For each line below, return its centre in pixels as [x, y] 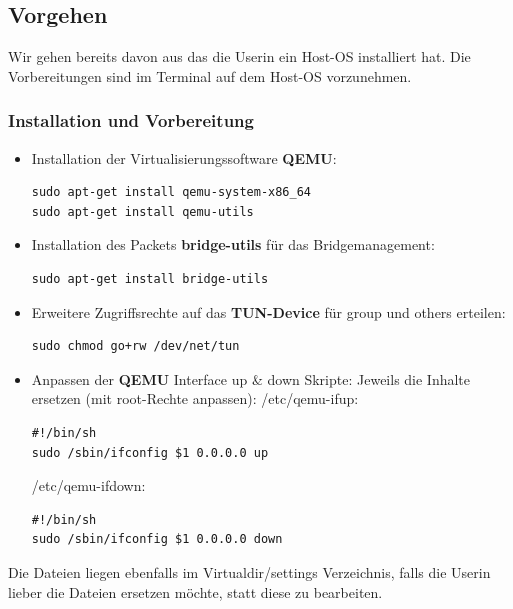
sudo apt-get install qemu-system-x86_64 [171, 192]
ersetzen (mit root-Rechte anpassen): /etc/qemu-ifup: [195, 398]
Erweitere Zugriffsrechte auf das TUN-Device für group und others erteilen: [268, 311]
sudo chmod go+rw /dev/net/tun [135, 346]
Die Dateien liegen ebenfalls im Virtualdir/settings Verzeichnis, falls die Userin [249, 571]
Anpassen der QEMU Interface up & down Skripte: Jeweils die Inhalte [251, 378]
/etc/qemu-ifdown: [88, 485]
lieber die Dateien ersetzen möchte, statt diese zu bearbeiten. [195, 591]
